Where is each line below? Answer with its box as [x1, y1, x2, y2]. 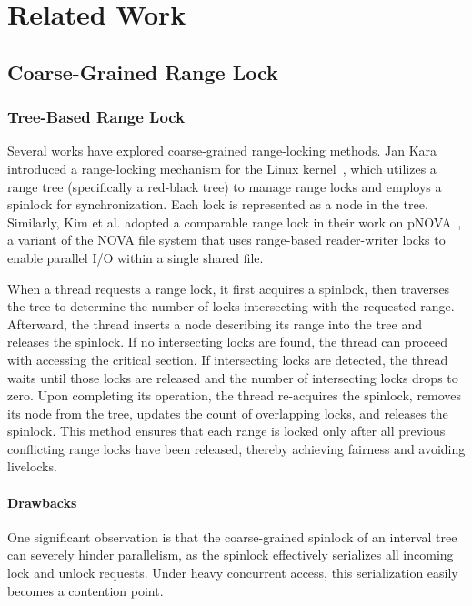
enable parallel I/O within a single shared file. [7, 247, 264, 267]
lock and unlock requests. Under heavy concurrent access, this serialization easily [7, 563, 458, 582]
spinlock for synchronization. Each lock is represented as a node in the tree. [7, 195, 428, 214]
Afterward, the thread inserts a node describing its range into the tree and [7, 314, 422, 333]
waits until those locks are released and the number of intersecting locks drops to [7, 368, 458, 387]
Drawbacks [7, 492, 77, 511]
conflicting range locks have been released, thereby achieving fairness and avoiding [7, 439, 466, 458]
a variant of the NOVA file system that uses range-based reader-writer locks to [7, 230, 446, 249]
